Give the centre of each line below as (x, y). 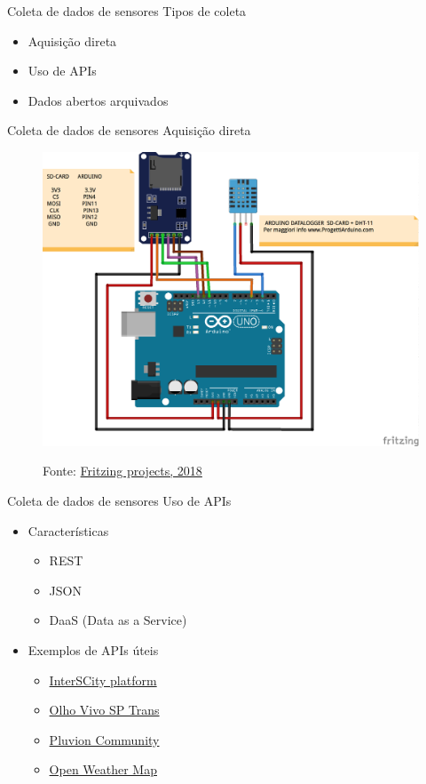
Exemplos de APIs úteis (93, 649)
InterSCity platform (103, 680)
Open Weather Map (103, 769)
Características (68, 530)
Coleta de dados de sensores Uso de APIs (119, 500)
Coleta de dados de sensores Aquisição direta (129, 130)
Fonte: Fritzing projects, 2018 (122, 471)
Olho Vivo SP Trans (104, 710)
